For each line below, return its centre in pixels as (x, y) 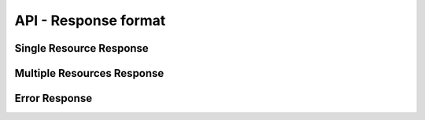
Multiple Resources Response (89, 73)
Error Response (54, 98)
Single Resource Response (81, 48)
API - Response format (90, 20)
